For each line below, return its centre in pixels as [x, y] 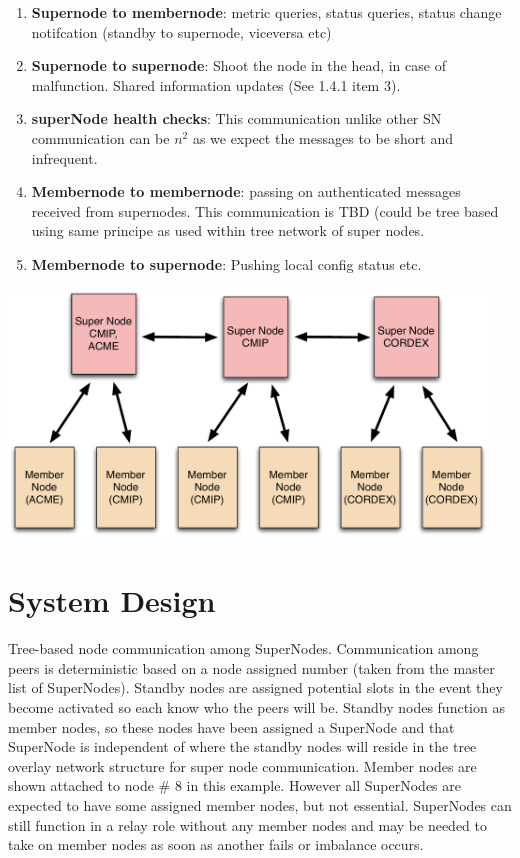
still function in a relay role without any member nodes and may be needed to [247, 824]
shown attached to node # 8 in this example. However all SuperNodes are [234, 785]
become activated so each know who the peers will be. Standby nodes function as [256, 706]
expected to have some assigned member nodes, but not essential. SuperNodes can [260, 804]
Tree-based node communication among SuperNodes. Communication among [243, 648]
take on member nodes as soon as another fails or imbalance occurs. [216, 844]
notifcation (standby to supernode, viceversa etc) [181, 31]
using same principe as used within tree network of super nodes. [228, 230]
